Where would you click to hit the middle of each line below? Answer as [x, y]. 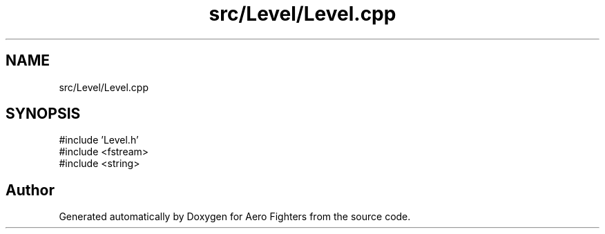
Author [30, 190]
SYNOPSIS [43, 114]
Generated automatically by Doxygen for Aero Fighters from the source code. [235, 217]
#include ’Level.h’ [99, 140]
